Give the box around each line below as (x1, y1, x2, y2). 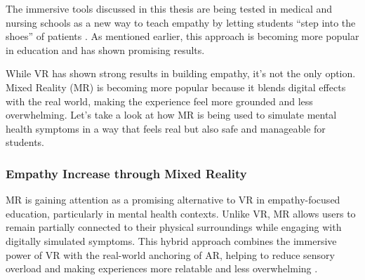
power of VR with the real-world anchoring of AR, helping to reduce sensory (6, 247, 335, 262)
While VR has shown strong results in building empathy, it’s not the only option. (6, 66, 356, 81)
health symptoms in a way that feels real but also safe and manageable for (6, 121, 326, 135)
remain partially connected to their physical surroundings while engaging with (6, 220, 342, 234)
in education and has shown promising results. (6, 42, 205, 57)
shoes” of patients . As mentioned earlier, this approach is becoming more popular (6, 29, 359, 44)
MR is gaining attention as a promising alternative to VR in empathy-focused (6, 192, 340, 207)
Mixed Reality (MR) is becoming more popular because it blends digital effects (6, 79, 346, 94)
